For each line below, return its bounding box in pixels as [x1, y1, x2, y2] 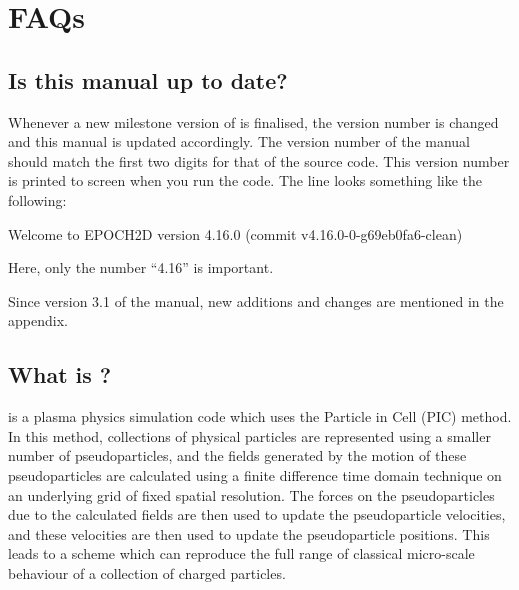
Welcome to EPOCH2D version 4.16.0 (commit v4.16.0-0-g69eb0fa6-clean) [8, 223, 463, 244]
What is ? [8, 359, 112, 390]
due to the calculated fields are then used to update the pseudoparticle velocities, [8, 504, 506, 525]
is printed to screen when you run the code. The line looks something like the [8, 170, 483, 191]
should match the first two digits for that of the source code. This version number [8, 150, 510, 171]
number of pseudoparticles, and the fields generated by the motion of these [8, 445, 467, 466]
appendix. [8, 310, 68, 331]
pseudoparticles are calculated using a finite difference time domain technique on [8, 464, 502, 485]
